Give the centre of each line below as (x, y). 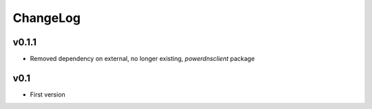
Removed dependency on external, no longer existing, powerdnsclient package (142, 59)
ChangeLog (46, 18)
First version (48, 94)
